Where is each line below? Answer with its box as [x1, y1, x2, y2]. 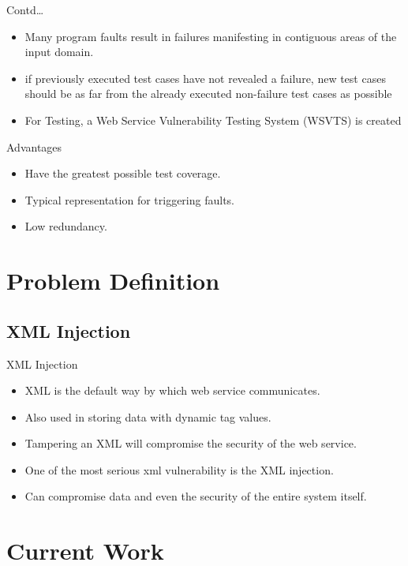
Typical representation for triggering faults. [24, 191, 235, 208]
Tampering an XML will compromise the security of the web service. [24, 435, 357, 452]
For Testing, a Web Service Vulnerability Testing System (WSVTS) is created [24, 111, 402, 128]
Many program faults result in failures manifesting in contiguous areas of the [24, 28, 397, 44]
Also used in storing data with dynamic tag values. [24, 408, 271, 425]
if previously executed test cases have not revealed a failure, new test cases [24, 69, 386, 86]
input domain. [24, 43, 94, 60]
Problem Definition [6, 264, 220, 297]
